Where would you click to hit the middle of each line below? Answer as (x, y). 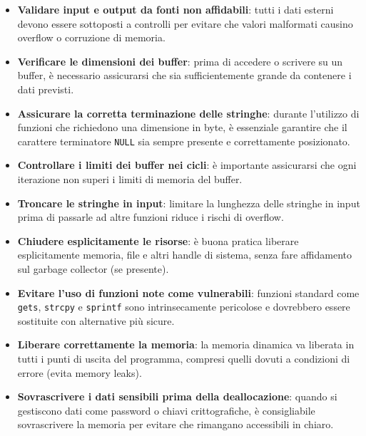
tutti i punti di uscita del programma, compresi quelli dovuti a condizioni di (184, 358)
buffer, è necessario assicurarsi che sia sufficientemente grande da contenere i (184, 75)
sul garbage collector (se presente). (93, 268)
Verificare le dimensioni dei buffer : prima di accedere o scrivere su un (180, 61)
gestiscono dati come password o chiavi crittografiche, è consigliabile (166, 410)
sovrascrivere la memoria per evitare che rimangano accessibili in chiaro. (176, 424)
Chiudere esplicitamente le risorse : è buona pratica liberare (158, 240)
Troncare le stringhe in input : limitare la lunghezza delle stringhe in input (189, 203)
